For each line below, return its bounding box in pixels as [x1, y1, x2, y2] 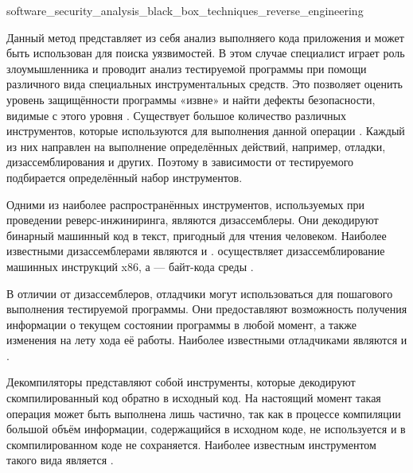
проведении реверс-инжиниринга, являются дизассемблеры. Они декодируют [6, 211, 379, 228]
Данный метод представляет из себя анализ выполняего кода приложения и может [6, 29, 404, 45]
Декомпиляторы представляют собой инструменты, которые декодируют [6, 374, 356, 390]
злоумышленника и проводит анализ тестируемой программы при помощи [6, 60, 367, 76]
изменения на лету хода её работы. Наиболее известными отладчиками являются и [6, 331, 407, 348]
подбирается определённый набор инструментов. [6, 169, 243, 185]
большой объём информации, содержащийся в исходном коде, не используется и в [6, 421, 406, 437]
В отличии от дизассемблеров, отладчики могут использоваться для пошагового [6, 285, 393, 301]
